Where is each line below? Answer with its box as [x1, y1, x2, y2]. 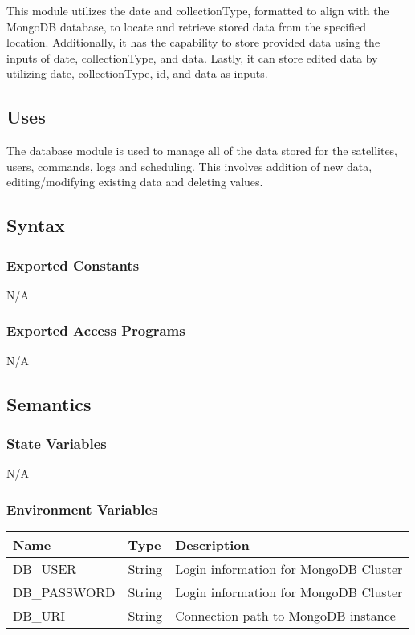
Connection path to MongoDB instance [175, 606, 396, 625]
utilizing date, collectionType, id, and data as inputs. [6, 65, 268, 82]
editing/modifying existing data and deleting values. [6, 173, 263, 190]
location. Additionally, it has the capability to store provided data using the [6, 34, 380, 51]
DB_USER [13, 560, 77, 579]
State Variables [6, 434, 107, 454]
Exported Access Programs [6, 320, 185, 340]
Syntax [6, 213, 65, 238]
